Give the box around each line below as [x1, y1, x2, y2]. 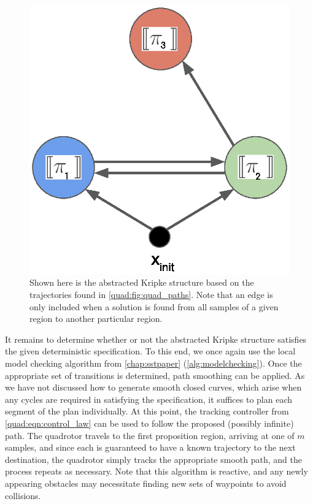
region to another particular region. [29, 312, 163, 325]
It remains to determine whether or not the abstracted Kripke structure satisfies [5, 332, 307, 345]
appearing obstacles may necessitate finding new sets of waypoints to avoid [5, 476, 287, 489]
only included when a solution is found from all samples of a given [29, 300, 279, 313]
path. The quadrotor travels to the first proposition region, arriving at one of [5, 429, 295, 441]
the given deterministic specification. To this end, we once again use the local [5, 345, 296, 357]
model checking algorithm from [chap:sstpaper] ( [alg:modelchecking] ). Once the [5, 356, 302, 369]
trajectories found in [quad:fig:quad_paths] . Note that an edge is [29, 288, 273, 301]
